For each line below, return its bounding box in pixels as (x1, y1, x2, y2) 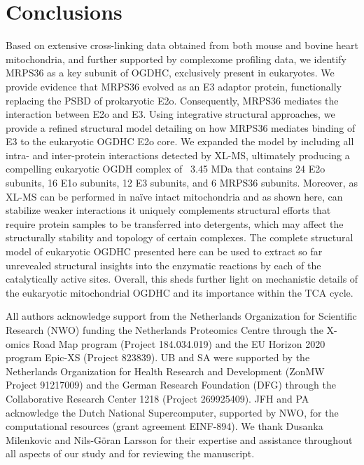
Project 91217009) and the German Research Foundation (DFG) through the (6, 377, 336, 392)
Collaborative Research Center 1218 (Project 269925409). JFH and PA (6, 391, 309, 405)
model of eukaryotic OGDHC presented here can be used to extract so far (6, 244, 323, 259)
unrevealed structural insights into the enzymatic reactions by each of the (6, 257, 321, 272)
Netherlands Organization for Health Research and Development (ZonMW (6, 363, 325, 378)
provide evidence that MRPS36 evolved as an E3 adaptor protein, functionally (6, 79, 342, 93)
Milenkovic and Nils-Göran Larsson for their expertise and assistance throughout (6, 432, 353, 447)
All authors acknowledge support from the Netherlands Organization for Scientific (6, 309, 357, 323)
